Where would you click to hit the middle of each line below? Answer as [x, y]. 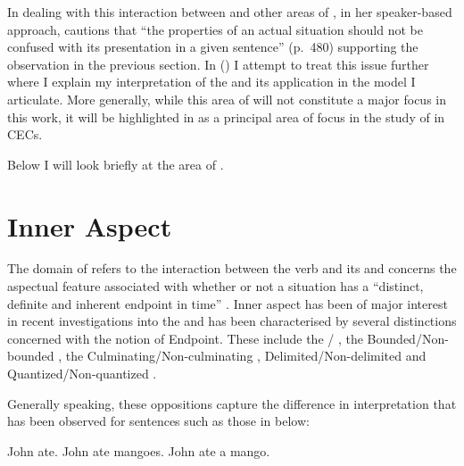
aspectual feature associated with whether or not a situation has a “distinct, [215, 286]
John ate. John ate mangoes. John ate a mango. [139, 450]
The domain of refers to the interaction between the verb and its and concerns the [232, 268]
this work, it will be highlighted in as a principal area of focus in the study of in [226, 116]
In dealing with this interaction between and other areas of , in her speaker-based [230, 12]
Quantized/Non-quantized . [82, 374]
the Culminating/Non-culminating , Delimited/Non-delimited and [246, 356]
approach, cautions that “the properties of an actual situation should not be [215, 29]
